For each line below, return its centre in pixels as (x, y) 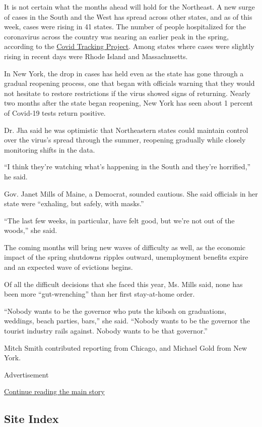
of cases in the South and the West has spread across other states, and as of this (128, 16)
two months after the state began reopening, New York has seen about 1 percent (128, 103)
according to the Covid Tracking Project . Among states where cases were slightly (129, 46)
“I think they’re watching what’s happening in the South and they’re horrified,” (127, 167)
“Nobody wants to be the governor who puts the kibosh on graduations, (115, 311)
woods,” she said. (31, 230)
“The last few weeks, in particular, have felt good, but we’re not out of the (119, 220)
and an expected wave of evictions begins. (69, 267)
